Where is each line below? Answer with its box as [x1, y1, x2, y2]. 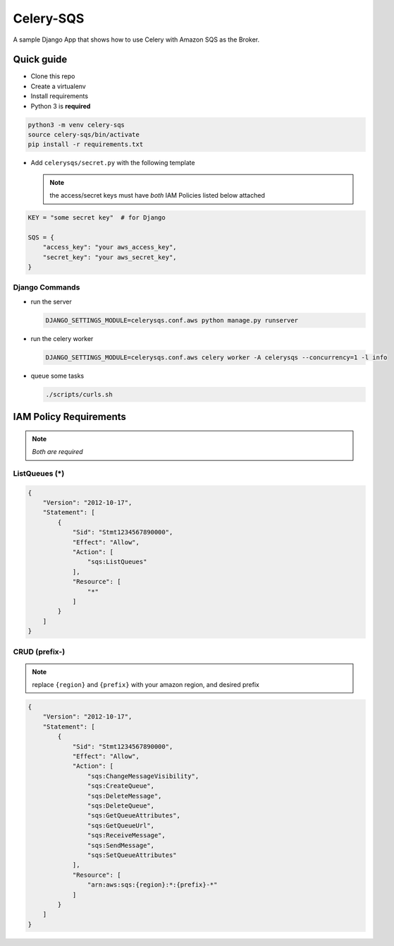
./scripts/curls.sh [45, 390, 113, 398]
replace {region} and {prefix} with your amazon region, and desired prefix [32, 681, 260, 689]
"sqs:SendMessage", [87, 841, 155, 849]
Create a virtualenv [30, 82, 86, 90]
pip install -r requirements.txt [27, 140, 144, 148]
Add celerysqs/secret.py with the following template [30, 159, 195, 167]
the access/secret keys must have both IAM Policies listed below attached [49, 191, 266, 200]
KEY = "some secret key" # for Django [27, 214, 166, 222]
